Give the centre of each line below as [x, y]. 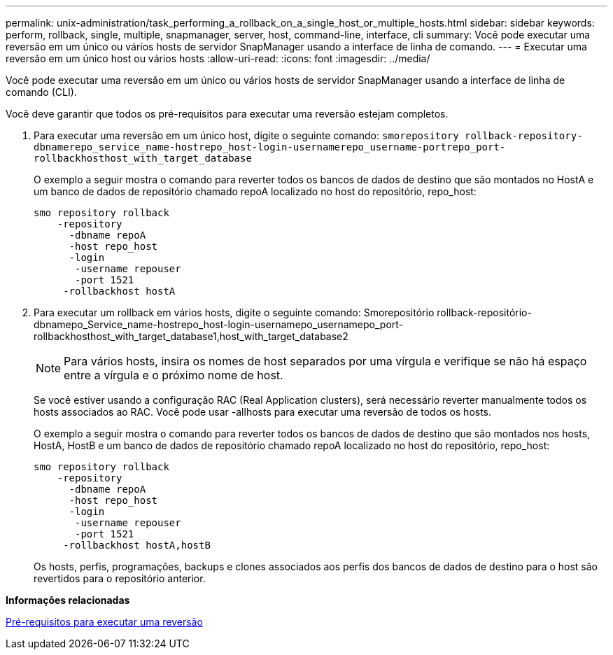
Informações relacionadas [68, 600]
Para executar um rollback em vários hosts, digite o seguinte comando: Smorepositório [234, 312]
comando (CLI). [41, 92]
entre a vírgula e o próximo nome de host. [174, 375]
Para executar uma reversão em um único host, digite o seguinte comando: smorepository [246, 135]
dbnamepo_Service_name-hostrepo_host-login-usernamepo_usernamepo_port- [219, 324]
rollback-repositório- [484, 312]
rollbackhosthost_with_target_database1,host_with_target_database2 [191, 336]
